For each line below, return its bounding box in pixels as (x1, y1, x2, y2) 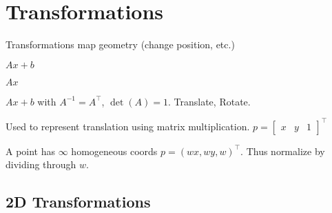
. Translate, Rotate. (167, 94, 251, 108)
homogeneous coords (71, 143, 158, 158)
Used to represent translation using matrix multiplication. (6, 119, 250, 133)
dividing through (6, 157, 76, 172)
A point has (6, 143, 56, 158)
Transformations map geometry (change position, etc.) (6, 37, 235, 52)
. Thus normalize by (240, 143, 325, 158)
